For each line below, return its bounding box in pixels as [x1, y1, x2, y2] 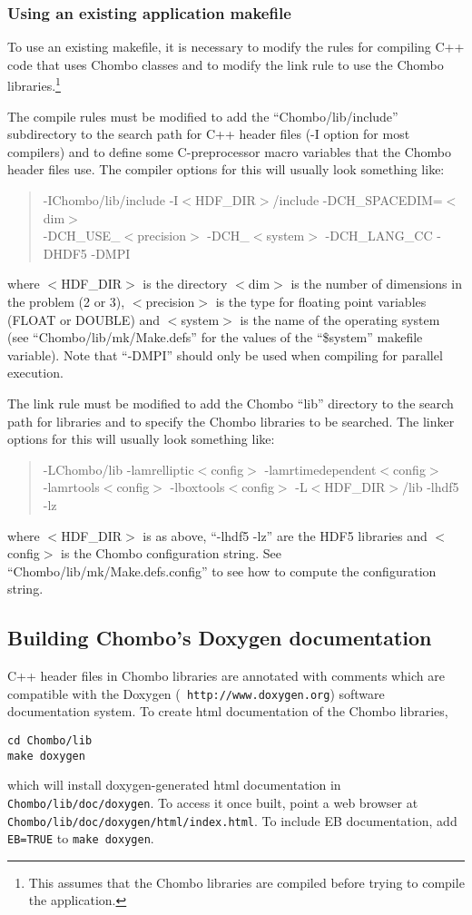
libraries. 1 [7, 74, 61, 95]
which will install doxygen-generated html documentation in [7, 775, 341, 794]
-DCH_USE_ [43, 226, 121, 245]
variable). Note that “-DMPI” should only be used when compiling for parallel [7, 345, 443, 364]
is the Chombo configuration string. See [61, 544, 282, 563]
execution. [7, 363, 64, 382]
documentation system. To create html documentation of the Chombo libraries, [7, 702, 448, 721]
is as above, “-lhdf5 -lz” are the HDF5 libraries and [143, 526, 428, 545]
